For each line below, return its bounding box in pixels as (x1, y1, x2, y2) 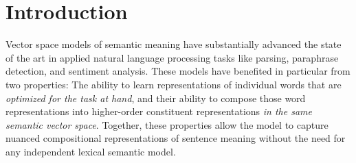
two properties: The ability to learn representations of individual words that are (5, 77, 342, 91)
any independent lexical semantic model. (5, 144, 176, 158)
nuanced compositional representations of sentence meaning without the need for (5, 131, 346, 145)
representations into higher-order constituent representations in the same (5, 104, 312, 118)
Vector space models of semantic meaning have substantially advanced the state (5, 37, 342, 51)
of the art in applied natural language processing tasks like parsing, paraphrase (5, 50, 339, 64)
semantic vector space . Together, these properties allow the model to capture (5, 117, 329, 131)
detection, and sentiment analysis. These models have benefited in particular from (5, 64, 351, 78)
